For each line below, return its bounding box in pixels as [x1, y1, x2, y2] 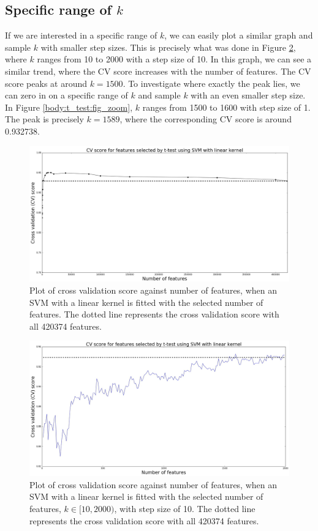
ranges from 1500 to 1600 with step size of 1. [142, 100, 311, 113]
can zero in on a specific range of [5, 89, 128, 102]
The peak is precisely [5, 113, 84, 125]
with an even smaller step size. [191, 89, 306, 102]
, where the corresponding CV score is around [119, 113, 292, 125]
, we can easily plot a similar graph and [164, 29, 313, 42]
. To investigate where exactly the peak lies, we [123, 76, 300, 89]
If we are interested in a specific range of [5, 29, 157, 42]
